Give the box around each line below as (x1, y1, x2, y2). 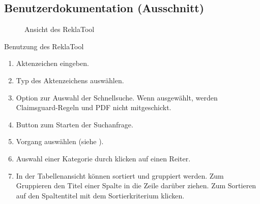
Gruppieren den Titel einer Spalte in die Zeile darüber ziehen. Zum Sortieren (16, 180, 256, 191)
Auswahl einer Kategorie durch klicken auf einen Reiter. (16, 153, 191, 163)
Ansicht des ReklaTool (24, 24, 95, 35)
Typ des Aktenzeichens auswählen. (16, 75, 124, 85)
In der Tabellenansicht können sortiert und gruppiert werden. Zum (16, 170, 224, 181)
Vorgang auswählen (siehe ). (16, 136, 104, 147)
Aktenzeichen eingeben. (16, 58, 89, 69)
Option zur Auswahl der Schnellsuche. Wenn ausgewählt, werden (16, 92, 218, 103)
